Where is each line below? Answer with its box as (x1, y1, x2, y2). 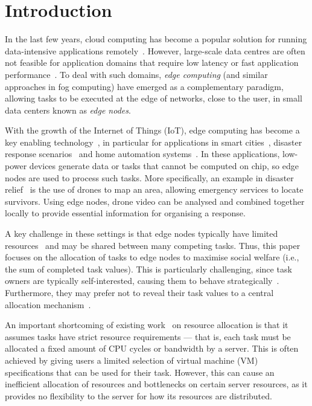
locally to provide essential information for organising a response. (5, 207, 246, 219)
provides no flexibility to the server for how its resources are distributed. (5, 389, 272, 402)
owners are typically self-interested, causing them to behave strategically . (5, 274, 279, 287)
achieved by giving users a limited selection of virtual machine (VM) (5, 353, 258, 366)
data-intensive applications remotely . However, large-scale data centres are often (5, 44, 305, 57)
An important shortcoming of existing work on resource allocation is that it (5, 318, 288, 331)
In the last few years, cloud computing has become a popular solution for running (5, 33, 307, 45)
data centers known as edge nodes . (5, 103, 131, 116)
